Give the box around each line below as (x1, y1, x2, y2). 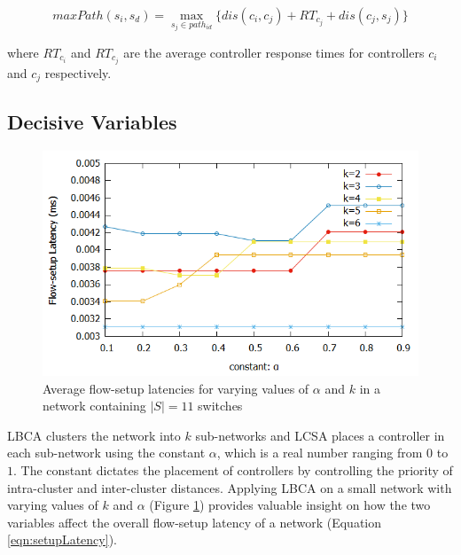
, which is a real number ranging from (216, 443, 423, 462)
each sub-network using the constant (7, 443, 206, 462)
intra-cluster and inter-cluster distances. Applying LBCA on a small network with (7, 478, 452, 496)
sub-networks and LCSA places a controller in (195, 426, 445, 444)
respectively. (44, 63, 112, 82)
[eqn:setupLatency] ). (7, 530, 117, 549)
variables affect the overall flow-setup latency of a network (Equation (7, 512, 382, 531)
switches (198, 396, 243, 415)
